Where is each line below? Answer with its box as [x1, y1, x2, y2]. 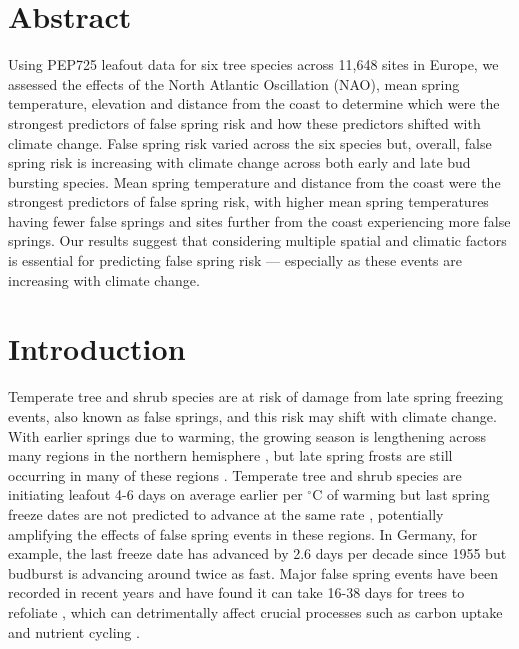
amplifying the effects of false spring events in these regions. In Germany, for [8, 523, 478, 544]
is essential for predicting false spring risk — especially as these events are [8, 250, 462, 271]
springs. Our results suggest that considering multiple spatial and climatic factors [8, 230, 507, 251]
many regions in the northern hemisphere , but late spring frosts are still [8, 445, 453, 466]
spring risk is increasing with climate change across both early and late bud [8, 152, 471, 173]
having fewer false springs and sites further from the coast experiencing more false [8, 210, 511, 231]
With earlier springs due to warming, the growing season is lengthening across [8, 425, 486, 446]
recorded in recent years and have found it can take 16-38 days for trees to [8, 582, 465, 603]
